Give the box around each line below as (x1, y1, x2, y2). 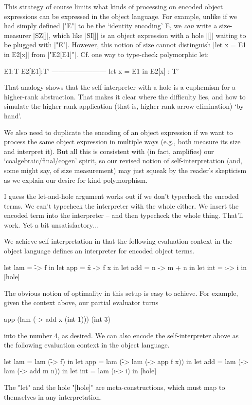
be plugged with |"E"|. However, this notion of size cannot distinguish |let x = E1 (4, 39, 247, 50)
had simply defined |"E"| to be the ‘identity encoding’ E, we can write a (4, 20, 217, 31)
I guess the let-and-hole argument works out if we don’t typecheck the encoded (4, 191, 239, 201)
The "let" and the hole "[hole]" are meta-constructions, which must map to (4, 382, 225, 392)
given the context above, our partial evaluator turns (4, 297, 159, 308)
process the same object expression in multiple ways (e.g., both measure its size (4, 136, 241, 147)
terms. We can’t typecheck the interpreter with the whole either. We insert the (4, 200, 239, 211)
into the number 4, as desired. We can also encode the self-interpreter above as (4, 330, 239, 340)
